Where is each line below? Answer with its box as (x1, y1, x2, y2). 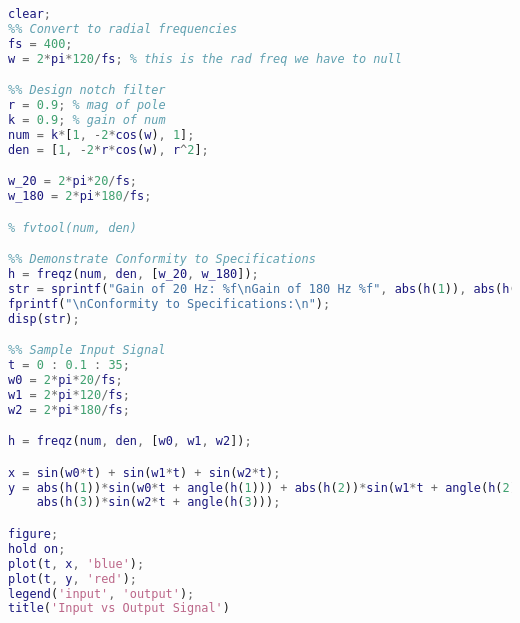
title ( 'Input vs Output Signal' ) (8, 601, 230, 616)
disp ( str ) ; (8, 311, 80, 326)
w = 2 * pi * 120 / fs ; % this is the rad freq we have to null (8, 51, 402, 66)
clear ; (8, 7, 51, 21)
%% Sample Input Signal (8, 343, 166, 358)
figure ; (8, 527, 59, 541)
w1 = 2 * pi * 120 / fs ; (8, 387, 130, 402)
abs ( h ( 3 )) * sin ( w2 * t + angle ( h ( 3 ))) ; (36, 495, 281, 510)
